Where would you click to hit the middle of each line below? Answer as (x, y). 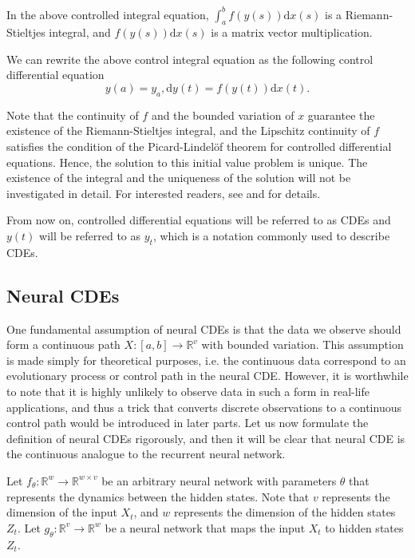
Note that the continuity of (73, 115)
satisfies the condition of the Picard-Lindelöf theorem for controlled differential (199, 146)
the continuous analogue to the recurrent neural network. (146, 454)
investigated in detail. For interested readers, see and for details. (164, 193)
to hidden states (364, 527)
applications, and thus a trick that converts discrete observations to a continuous (204, 407)
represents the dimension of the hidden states (285, 512)
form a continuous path (63, 344)
